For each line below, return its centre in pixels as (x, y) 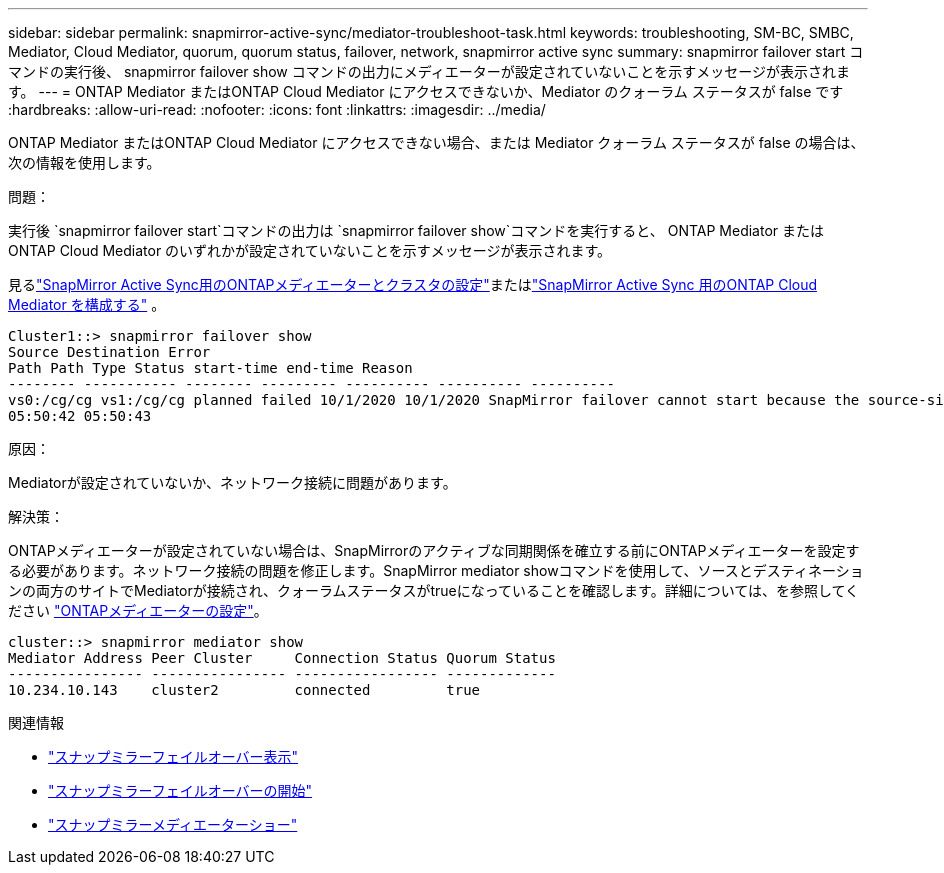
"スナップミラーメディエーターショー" (173, 824)
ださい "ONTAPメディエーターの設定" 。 (138, 610)
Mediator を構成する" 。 (87, 304)
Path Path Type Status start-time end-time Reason (210, 368)
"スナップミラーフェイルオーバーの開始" (180, 790)
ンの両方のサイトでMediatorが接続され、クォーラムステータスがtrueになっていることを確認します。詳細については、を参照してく (434, 590)
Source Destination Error (109, 352)
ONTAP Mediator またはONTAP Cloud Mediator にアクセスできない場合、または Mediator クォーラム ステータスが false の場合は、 (436, 142)
